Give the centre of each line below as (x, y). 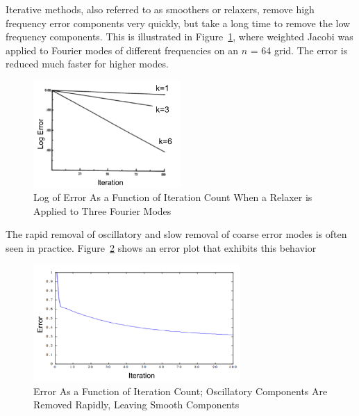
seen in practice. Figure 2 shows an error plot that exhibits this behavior (161, 248)
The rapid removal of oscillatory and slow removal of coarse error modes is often (176, 234)
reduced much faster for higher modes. (87, 64)
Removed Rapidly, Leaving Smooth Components (136, 405)
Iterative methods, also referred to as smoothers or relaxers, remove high (160, 9)
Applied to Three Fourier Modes (102, 210)
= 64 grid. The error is (299, 50)
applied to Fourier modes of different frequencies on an (122, 50)
